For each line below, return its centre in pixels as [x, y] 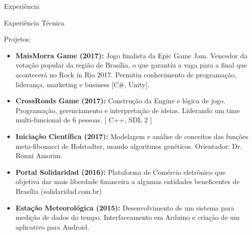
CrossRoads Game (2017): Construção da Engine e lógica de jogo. [120, 101]
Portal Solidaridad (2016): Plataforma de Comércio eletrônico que [120, 172]
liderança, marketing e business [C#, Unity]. [82, 84]
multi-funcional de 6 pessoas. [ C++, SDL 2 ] [84, 120]
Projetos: [17, 39]
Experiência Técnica [34, 22]
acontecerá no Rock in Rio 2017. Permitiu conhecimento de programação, [126, 74]
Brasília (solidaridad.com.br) [58, 191]
